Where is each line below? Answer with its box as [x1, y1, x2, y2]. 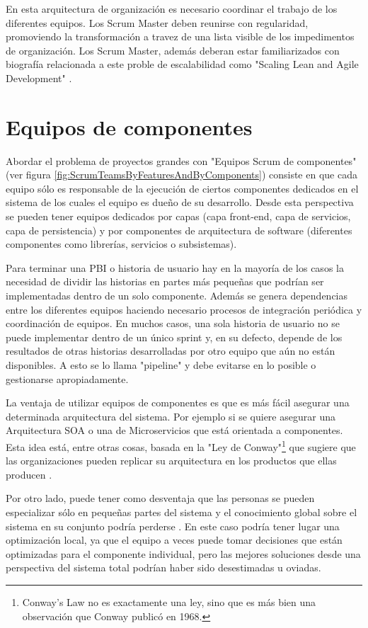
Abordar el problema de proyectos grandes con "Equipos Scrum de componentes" [6, 153, 357, 168]
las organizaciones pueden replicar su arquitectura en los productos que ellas [6, 453, 337, 468]
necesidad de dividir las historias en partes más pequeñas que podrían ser [6, 274, 324, 289]
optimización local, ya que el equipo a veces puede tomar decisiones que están [6, 532, 343, 547]
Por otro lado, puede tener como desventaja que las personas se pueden [6, 491, 315, 506]
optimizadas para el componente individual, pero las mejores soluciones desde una [6, 546, 361, 561]
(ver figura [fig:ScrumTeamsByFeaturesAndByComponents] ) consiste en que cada [6, 167, 357, 182]
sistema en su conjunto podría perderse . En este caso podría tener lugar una [6, 518, 340, 533]
